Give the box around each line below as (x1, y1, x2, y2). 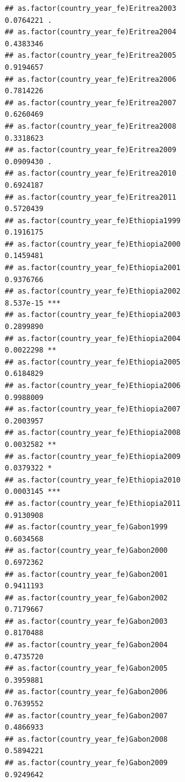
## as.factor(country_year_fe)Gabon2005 (5, 664, 168, 673)
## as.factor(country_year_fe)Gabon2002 (5, 593, 168, 602)
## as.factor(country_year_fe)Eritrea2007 (5, 98, 177, 107)
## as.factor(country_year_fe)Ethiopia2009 (5, 452, 181, 461)
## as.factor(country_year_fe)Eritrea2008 (5, 122, 177, 131)
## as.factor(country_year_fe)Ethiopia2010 (5, 475, 181, 484)
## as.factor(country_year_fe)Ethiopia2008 (5, 428, 181, 437)
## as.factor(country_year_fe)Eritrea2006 (5, 75, 177, 84)
